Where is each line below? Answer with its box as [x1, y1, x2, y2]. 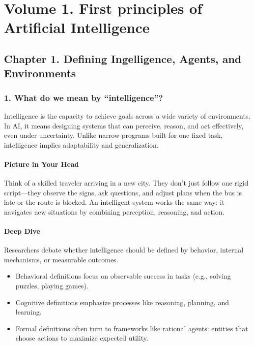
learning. [15, 307, 42, 317]
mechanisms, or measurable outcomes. [4, 254, 118, 264]
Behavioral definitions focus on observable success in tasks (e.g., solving [15, 271, 231, 281]
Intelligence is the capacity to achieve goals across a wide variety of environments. [4, 110, 251, 121]
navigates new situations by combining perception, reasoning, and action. [4, 206, 225, 217]
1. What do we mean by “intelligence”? [4, 91, 163, 103]
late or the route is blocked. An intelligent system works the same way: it [4, 197, 225, 207]
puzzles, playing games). [15, 281, 88, 291]
